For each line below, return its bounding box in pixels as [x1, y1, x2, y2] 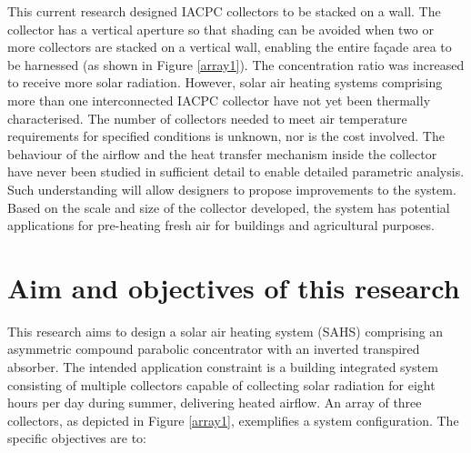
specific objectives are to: [7, 428, 147, 448]
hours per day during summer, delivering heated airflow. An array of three [7, 393, 422, 412]
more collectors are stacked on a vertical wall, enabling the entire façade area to [7, 37, 452, 56]
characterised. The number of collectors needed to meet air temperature [7, 108, 407, 127]
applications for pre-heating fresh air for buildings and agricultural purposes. [7, 216, 435, 235]
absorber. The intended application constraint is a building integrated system [7, 357, 438, 377]
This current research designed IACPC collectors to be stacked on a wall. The [7, 2, 441, 20]
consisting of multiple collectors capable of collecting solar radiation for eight [7, 375, 436, 394]
